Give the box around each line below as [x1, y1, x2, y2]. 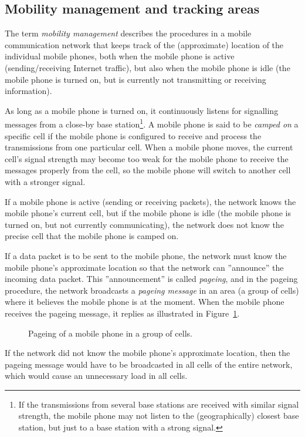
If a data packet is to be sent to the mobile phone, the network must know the [5, 249, 287, 261]
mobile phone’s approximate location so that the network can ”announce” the [5, 261, 284, 273]
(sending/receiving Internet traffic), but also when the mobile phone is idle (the [5, 61, 290, 73]
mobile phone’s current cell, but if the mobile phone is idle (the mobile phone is [5, 207, 291, 219]
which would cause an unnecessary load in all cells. [5, 369, 188, 382]
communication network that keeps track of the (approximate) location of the [5, 38, 284, 51]
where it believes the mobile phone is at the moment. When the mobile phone [5, 295, 284, 308]
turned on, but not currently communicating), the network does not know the [5, 218, 284, 230]
